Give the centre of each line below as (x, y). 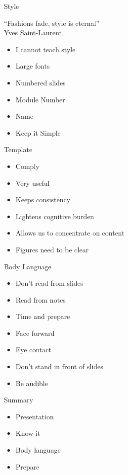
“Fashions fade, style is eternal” (52, 23)
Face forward (35, 333)
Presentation (35, 416)
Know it (28, 433)
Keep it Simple (38, 132)
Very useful (33, 183)
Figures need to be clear (52, 249)
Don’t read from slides (49, 283)
